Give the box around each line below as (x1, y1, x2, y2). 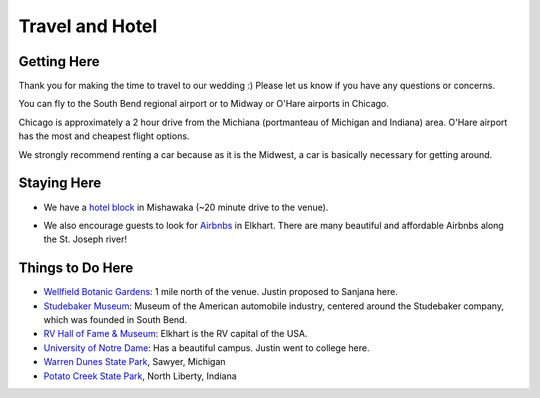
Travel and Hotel (18, 15, 158, 37)
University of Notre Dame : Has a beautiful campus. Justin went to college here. (43, 341, 370, 354)
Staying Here (18, 175, 102, 192)
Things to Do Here (18, 260, 134, 277)
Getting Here (18, 53, 100, 70)
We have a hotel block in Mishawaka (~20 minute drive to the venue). (43, 201, 329, 213)
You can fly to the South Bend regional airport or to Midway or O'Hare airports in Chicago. (18, 98, 390, 110)
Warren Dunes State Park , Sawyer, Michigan (43, 356, 226, 368)
